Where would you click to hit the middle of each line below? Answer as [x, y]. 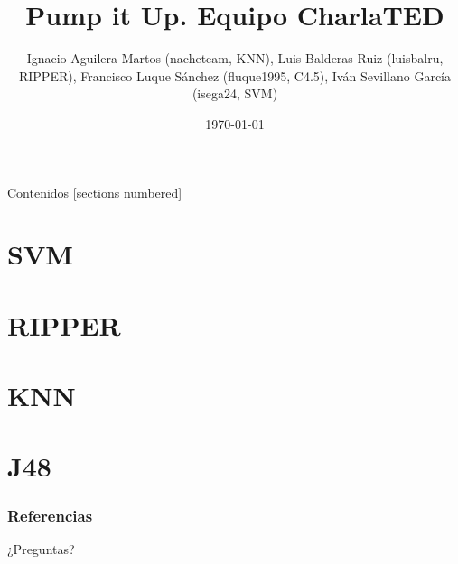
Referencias [50, 515]
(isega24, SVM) [235, 93]
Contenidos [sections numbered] [95, 192]
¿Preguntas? [41, 548]
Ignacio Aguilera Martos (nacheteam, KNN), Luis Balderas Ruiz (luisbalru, [235, 58]
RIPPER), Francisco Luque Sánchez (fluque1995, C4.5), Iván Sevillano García [235, 75]
